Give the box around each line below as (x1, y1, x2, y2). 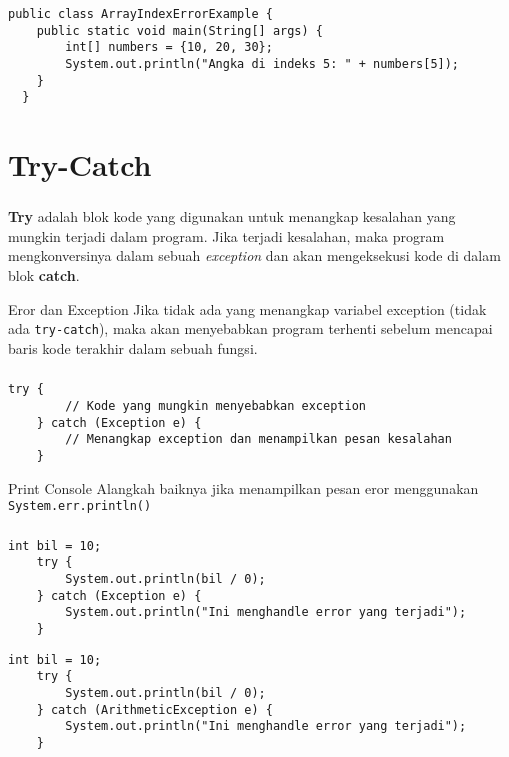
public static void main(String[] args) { (36, 23, 323, 38)
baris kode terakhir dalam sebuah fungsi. (8, 337, 258, 358)
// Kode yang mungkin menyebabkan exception (65, 398, 366, 413)
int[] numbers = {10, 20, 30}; (65, 40, 273, 55)
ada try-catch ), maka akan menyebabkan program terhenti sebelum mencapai (8, 318, 493, 339)
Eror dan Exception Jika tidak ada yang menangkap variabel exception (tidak (8, 298, 487, 319)
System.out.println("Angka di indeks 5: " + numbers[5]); (65, 56, 460, 71)
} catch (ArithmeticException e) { (36, 702, 273, 717)
